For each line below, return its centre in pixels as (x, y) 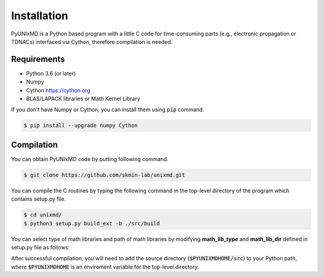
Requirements (38, 59)
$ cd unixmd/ (43, 215)
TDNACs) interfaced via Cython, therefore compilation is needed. (92, 41)
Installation (40, 16)
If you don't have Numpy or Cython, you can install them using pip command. (107, 110)
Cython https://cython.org (58, 90)
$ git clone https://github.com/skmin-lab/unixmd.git (104, 175)
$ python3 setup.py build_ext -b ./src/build (92, 223)
